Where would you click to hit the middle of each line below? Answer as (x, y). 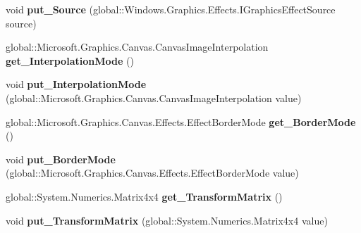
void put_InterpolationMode (76, 84)
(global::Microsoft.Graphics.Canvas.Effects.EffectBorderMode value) (152, 173)
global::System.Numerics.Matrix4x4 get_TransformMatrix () (144, 196)
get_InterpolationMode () (70, 60)
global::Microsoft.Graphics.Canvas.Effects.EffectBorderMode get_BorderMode (181, 121)
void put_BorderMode (61, 159)
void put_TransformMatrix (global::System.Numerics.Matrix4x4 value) (167, 220)
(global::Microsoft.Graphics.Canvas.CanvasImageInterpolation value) (154, 97)
